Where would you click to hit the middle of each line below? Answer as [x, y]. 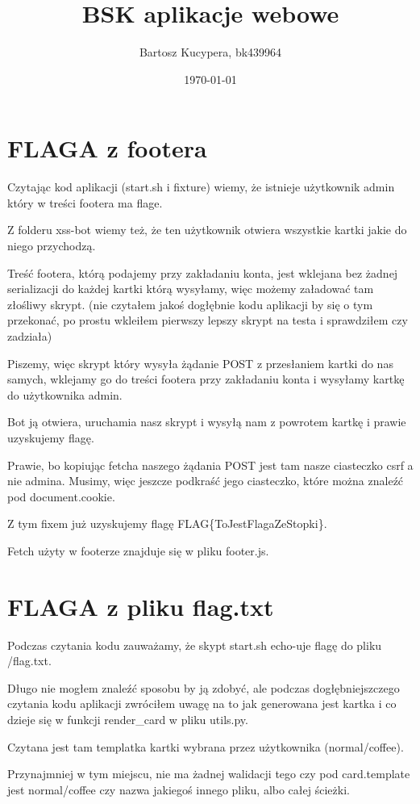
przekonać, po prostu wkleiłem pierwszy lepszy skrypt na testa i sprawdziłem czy [208, 320]
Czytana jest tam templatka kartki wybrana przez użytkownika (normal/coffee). [206, 746]
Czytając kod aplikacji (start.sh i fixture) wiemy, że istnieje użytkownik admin [201, 187]
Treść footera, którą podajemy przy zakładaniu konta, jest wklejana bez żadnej [203, 272]
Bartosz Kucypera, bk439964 [210, 52]
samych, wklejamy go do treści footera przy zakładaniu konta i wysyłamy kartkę [206, 379]
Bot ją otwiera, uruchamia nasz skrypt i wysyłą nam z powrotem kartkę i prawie [207, 422]
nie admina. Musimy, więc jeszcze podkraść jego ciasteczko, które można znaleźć [206, 481]
